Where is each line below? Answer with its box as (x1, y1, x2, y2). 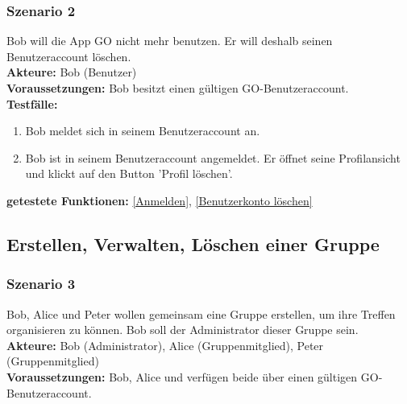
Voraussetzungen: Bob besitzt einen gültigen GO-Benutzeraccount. (6, 80, 349, 96)
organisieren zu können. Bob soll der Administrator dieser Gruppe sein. (6, 321, 359, 338)
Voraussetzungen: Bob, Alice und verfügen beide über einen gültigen (6, 368, 358, 385)
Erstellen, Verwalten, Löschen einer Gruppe (6, 231, 380, 256)
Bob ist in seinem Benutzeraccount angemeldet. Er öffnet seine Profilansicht (25, 149, 401, 166)
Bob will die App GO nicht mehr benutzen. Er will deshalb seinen (6, 32, 333, 49)
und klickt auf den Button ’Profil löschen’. (25, 165, 233, 182)
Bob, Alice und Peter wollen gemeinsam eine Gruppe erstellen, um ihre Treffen (6, 305, 396, 322)
